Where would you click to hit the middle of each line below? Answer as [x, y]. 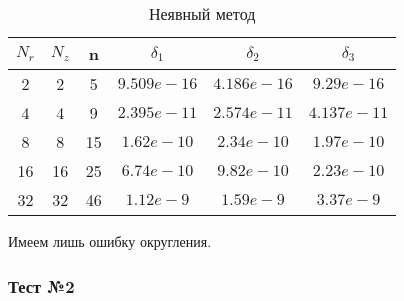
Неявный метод [202, 13]
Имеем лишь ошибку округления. [110, 241]
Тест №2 [41, 285]
